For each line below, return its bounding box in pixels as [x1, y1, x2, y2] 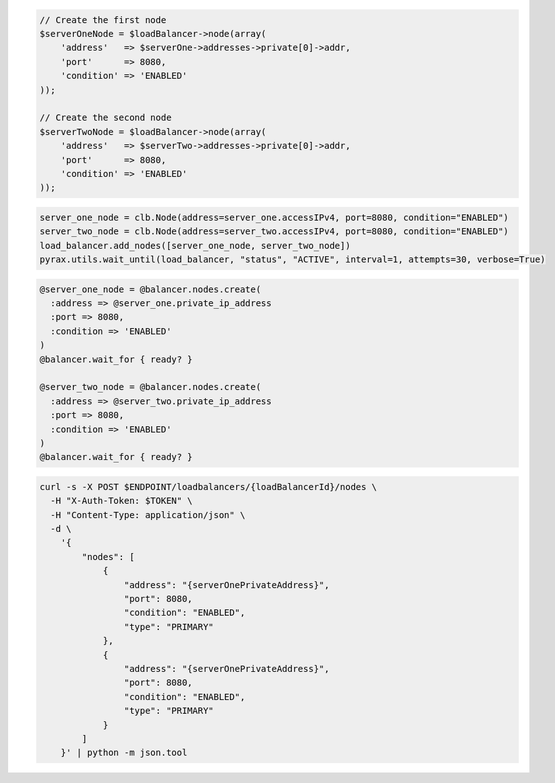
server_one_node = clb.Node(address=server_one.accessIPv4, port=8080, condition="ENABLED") [39, 211, 509, 223]
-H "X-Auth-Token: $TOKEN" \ [50, 495, 194, 507]
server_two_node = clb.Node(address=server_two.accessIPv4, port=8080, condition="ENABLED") [39, 226, 509, 237]
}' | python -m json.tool [60, 747, 188, 759]
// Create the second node [39, 112, 172, 124]
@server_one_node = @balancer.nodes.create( [39, 283, 262, 295]
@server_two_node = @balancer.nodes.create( [39, 381, 262, 393]
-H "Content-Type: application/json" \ [50, 509, 246, 520]
